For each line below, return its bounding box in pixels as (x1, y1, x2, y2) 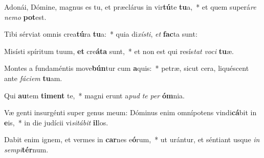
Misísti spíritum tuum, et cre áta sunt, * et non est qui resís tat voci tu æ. (4, 45, 234, 56)
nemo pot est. (4, 11, 47, 22)
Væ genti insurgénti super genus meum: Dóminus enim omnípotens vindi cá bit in (4, 107, 257, 118)
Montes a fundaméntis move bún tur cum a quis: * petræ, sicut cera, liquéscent (4, 63, 249, 73)
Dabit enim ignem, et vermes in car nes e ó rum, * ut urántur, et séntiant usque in (4, 134, 260, 145)
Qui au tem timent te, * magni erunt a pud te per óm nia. (4, 90, 185, 100)
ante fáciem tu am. (4, 72, 62, 83)
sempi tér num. (4, 144, 49, 154)
